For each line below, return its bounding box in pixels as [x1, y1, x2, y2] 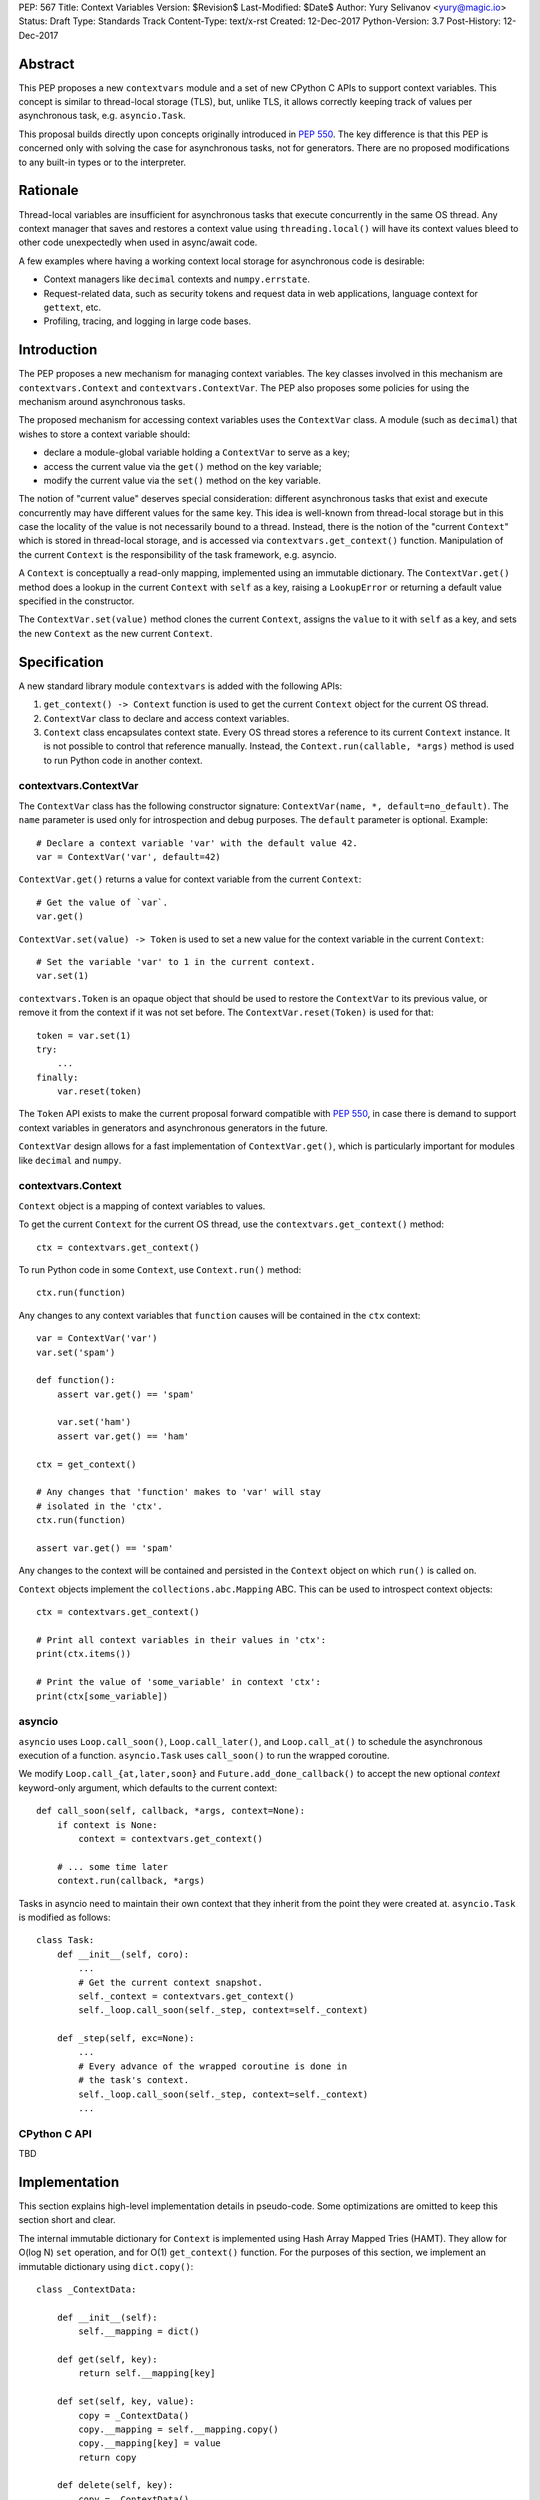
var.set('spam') [36, 1346, 116, 1358]
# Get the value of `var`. [36, 896, 169, 908]
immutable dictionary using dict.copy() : [18, 2260, 194, 2272]
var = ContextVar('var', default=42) [36, 851, 222, 862]
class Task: [36, 1935, 95, 1946]
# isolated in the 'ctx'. [36, 1500, 164, 1512]
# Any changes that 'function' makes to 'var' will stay [36, 1486, 322, 1498]
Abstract [18, 55, 75, 72]
